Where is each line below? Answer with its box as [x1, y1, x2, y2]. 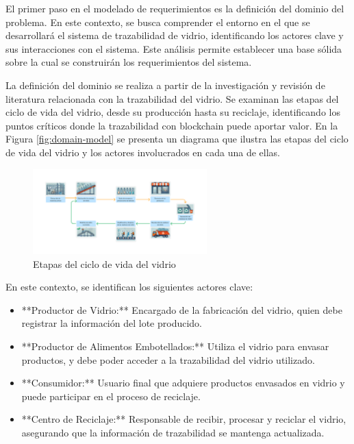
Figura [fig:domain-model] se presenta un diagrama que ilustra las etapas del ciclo [5, 132, 349, 146]
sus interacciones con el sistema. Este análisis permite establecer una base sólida [5, 41, 342, 56]
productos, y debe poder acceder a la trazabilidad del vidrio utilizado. [21, 352, 315, 367]
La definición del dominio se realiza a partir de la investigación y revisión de [5, 77, 325, 92]
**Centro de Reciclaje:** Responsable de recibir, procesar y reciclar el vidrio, [21, 412, 346, 426]
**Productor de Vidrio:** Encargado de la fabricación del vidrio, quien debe [21, 302, 342, 317]
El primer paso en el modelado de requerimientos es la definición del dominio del [5, 1, 344, 15]
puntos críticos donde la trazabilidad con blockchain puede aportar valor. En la [5, 118, 338, 132]
